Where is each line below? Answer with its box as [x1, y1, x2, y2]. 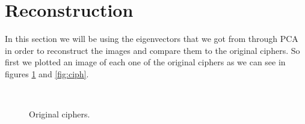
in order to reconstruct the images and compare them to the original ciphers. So [5, 44, 300, 56]
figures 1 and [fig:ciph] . [5, 67, 89, 80]
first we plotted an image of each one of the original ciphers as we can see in [5, 56, 286, 68]
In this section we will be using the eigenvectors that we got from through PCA [5, 32, 298, 45]
